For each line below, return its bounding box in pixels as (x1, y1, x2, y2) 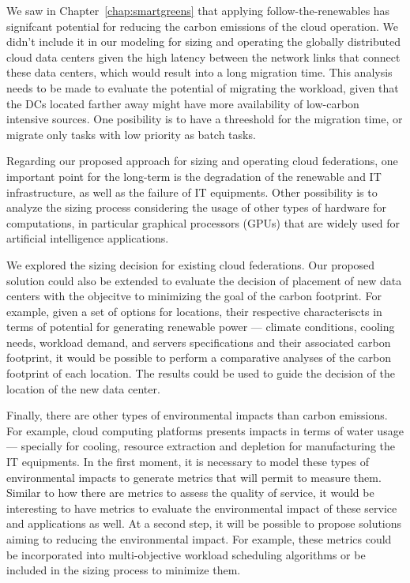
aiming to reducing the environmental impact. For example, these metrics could (6, 531, 392, 547)
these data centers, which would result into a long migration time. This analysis (6, 64, 393, 81)
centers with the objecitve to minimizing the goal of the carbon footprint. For (6, 288, 382, 304)
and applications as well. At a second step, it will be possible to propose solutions (6, 515, 402, 532)
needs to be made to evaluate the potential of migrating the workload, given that (6, 79, 399, 96)
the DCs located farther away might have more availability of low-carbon (6, 95, 359, 111)
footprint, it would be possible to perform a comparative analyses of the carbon (6, 349, 392, 366)
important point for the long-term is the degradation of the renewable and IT (6, 167, 382, 184)
